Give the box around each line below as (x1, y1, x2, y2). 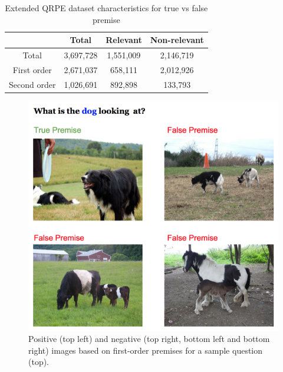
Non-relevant (150, 34, 204, 46)
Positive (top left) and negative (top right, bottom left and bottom (28, 333, 270, 345)
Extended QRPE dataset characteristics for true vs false (5, 2, 208, 14)
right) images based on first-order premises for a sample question (28, 344, 263, 356)
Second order (9, 78, 56, 90)
